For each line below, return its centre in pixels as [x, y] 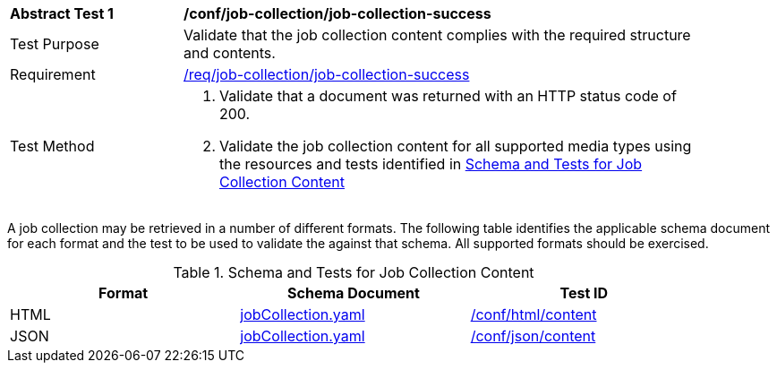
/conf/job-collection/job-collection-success [337, 13]
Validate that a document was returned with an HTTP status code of [448, 96]
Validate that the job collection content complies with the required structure [437, 35]
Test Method [52, 146]
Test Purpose [55, 44]
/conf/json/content [533, 336]
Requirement [53, 74]
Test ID [584, 293]
